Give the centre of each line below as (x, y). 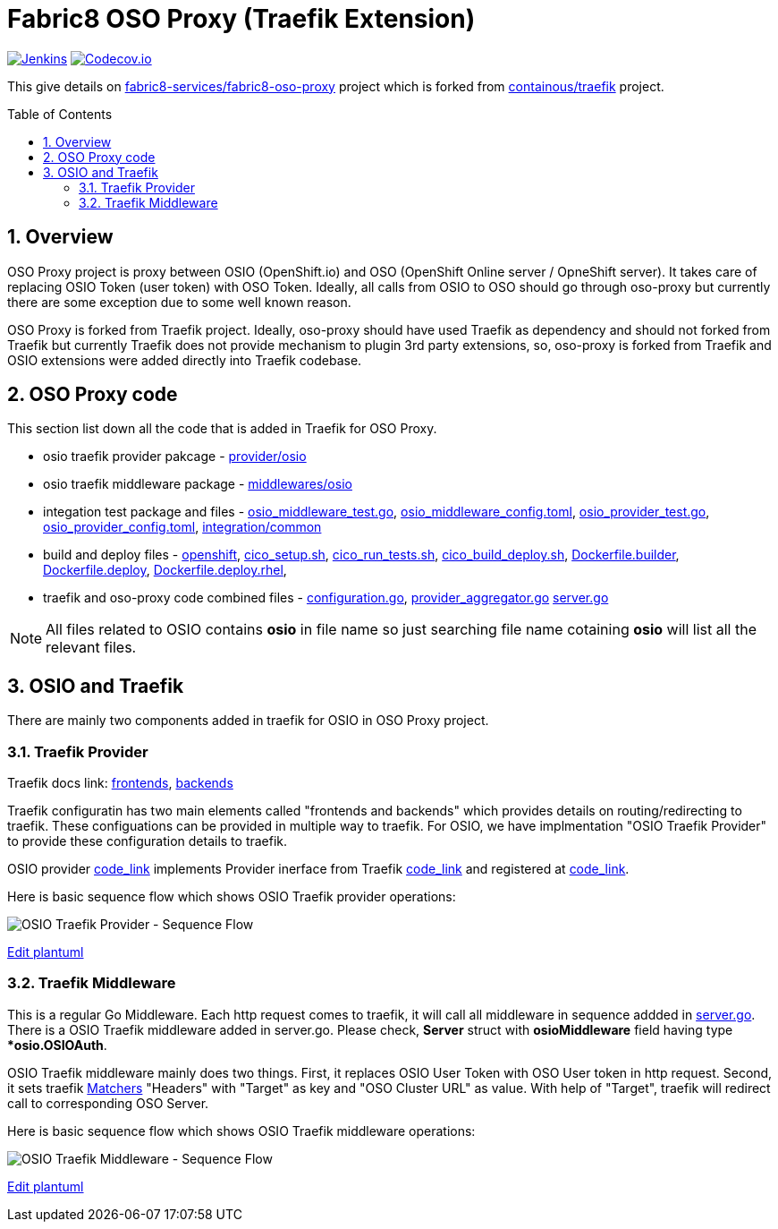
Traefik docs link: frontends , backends (120, 783)
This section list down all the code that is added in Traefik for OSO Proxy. (222, 429)
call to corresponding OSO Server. (108, 1103)
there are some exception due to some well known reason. (179, 302)
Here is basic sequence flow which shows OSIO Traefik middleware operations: (241, 1131)
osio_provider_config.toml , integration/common (182, 527)
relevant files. (91, 648)
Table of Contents (60, 114)
